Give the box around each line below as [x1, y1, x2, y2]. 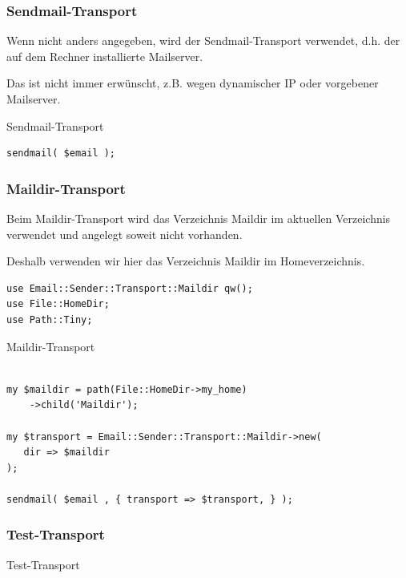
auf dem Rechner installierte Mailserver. [6, 47, 203, 64]
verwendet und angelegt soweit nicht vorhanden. [6, 225, 243, 242]
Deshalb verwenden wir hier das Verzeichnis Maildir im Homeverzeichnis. [6, 253, 365, 269]
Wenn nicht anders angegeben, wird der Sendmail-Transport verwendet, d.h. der [6, 32, 400, 49]
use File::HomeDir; [6, 298, 110, 310]
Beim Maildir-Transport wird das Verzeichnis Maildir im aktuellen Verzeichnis [6, 210, 391, 226]
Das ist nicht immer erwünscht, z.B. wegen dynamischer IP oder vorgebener [6, 75, 379, 91]
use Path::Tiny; [6, 313, 93, 325]
